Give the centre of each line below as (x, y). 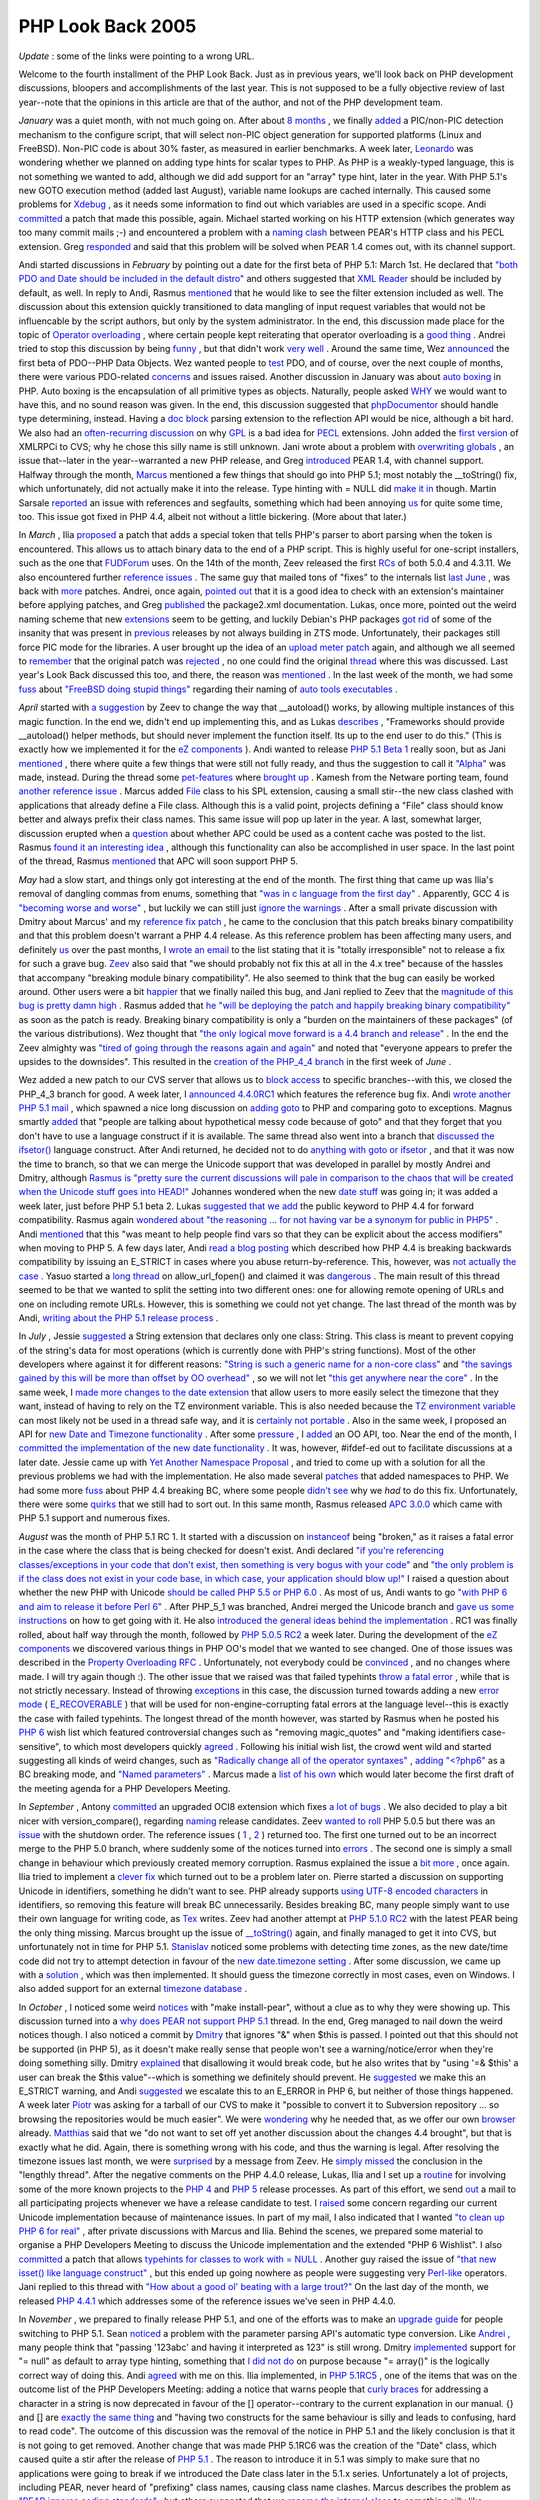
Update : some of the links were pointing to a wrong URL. (136, 56)
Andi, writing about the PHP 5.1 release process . (118, 1317)
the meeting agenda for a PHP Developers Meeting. (124, 1788)
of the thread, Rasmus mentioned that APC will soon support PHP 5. (158, 861)
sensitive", (40, 1746)
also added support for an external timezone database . (133, 1989)
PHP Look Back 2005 (107, 26)
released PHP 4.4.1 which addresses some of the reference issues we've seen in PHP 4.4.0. (207, 2301)
